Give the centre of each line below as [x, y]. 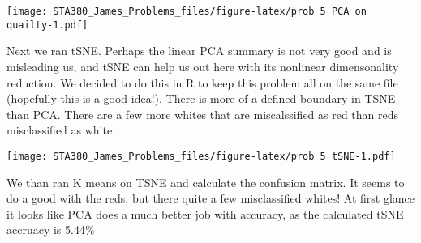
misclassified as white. [61, 130]
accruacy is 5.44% [51, 230]
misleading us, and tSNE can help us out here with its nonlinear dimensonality [203, 66]
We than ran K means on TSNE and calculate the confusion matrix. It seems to [206, 182]
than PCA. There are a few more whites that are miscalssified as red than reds [203, 114]
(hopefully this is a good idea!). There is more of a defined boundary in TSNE [201, 98]
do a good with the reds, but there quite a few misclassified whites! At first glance [210, 198]
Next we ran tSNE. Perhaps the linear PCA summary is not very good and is [199, 51]
